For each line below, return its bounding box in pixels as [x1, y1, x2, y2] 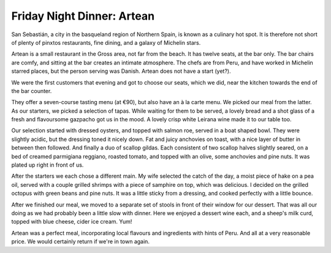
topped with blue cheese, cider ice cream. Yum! [11, 218, 132, 225]
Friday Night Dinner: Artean [11, 9, 155, 23]
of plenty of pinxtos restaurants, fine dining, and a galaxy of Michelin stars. [11, 39, 201, 46]
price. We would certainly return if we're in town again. [11, 238, 150, 245]
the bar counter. [11, 87, 52, 94]
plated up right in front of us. [11, 161, 84, 168]
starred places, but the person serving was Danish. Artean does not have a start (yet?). [11, 67, 231, 75]
